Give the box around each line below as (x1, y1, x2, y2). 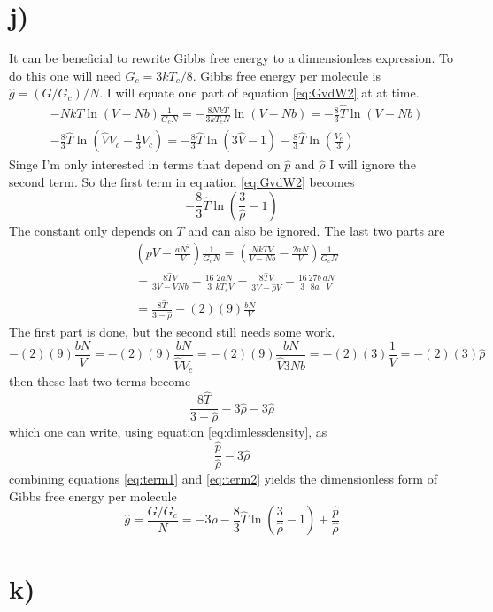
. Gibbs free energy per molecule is (192, 66, 381, 84)
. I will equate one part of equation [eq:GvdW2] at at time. (99, 83, 420, 102)
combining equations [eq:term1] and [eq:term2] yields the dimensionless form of (9, 469, 437, 488)
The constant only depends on (9, 221, 173, 239)
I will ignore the (329, 155, 416, 174)
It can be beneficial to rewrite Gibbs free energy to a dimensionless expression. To (9, 49, 453, 67)
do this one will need (9, 66, 121, 84)
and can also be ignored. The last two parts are (188, 221, 445, 239)
